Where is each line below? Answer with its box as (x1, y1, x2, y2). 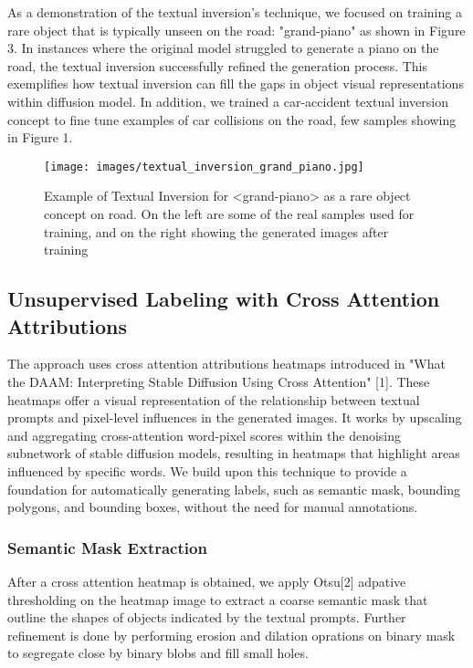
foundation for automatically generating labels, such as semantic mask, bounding (7, 479, 460, 498)
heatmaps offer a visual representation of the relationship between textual (7, 390, 420, 409)
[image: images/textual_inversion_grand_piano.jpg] (44, 160, 364, 173)
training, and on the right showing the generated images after (44, 222, 389, 241)
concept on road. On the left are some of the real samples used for (44, 204, 415, 223)
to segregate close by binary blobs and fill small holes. (7, 643, 309, 663)
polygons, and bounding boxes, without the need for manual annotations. (7, 497, 418, 517)
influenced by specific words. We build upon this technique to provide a (7, 461, 407, 480)
